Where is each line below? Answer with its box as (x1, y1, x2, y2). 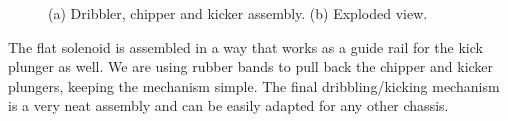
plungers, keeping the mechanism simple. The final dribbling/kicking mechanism (8, 75, 500, 96)
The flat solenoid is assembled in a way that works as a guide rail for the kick (8, 36, 483, 57)
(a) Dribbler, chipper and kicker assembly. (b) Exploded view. (48, 3, 428, 23)
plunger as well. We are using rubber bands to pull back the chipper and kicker (8, 56, 494, 77)
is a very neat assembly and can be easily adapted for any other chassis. (8, 95, 449, 116)
